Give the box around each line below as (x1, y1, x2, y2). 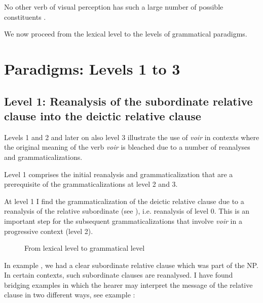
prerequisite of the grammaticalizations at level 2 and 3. (4, 179, 178, 189)
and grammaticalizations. (4, 151, 83, 162)
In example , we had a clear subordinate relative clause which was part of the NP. (4, 259, 258, 270)
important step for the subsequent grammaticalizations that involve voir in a (4, 215, 242, 226)
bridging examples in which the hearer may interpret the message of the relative (4, 279, 253, 290)
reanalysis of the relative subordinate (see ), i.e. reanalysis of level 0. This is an (4, 206, 250, 216)
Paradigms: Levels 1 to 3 (4, 58, 180, 79)
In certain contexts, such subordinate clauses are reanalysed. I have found (4, 270, 233, 280)
